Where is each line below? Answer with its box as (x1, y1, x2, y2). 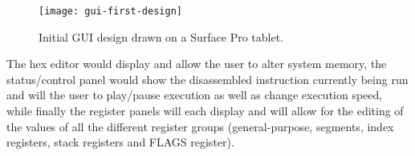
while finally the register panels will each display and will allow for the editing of (6, 102, 404, 119)
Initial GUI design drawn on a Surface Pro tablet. (39, 28, 284, 45)
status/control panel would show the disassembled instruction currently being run (6, 70, 409, 87)
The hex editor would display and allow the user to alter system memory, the (6, 55, 387, 72)
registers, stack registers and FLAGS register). (6, 134, 234, 150)
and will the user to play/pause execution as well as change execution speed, (6, 86, 383, 103)
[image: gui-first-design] (39, 6, 182, 17)
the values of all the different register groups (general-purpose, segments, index (6, 118, 394, 134)
